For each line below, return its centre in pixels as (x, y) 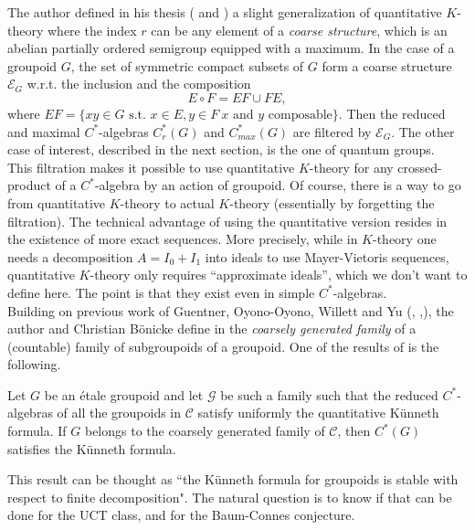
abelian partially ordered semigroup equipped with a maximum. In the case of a (231, 48)
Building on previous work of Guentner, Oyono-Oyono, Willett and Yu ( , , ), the (231, 310)
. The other (423, 131)
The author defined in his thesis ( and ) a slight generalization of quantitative (225, 12)
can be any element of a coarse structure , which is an (299, 30)
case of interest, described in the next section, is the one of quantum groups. (221, 149)
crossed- (420, 167)
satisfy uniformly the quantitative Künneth (318, 413)
